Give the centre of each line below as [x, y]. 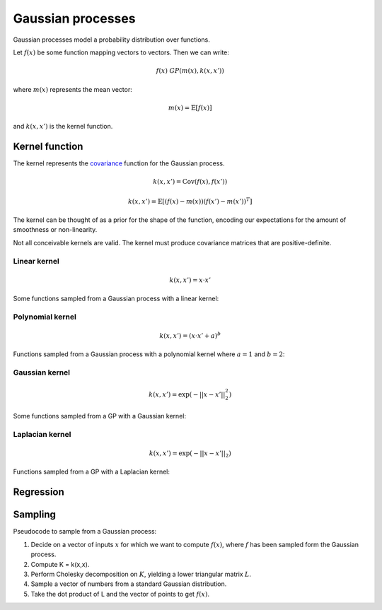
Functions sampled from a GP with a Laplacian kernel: [91, 472]
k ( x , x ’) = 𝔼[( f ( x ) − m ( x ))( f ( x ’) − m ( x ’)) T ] [190, 200]
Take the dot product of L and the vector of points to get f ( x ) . [120, 594]
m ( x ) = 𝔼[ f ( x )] [190, 107]
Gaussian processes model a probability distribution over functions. [111, 40]
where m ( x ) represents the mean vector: [73, 89]
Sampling [35, 515]
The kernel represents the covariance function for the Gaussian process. [119, 163]
